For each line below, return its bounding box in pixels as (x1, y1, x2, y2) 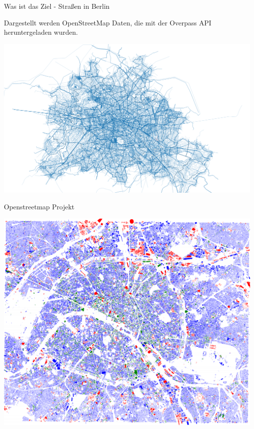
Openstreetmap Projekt (4, 202, 75, 212)
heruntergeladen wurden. (4, 27, 78, 37)
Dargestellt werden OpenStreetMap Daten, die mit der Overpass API (4, 17, 212, 27)
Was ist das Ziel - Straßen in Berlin (4, 1, 110, 11)
